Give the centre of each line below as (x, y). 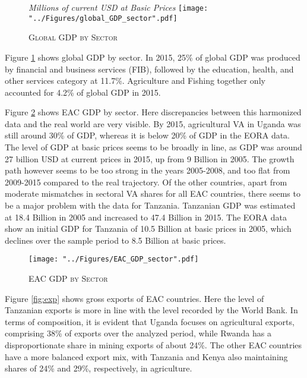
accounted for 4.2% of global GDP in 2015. (83, 92)
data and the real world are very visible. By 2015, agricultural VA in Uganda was (153, 123)
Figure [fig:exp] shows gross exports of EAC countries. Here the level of (134, 298)
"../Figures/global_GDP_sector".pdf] (103, 18)
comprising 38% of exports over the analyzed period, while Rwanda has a (138, 333)
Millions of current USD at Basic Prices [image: (118, 7)
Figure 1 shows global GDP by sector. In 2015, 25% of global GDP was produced (153, 57)
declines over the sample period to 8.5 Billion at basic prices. (115, 240)
